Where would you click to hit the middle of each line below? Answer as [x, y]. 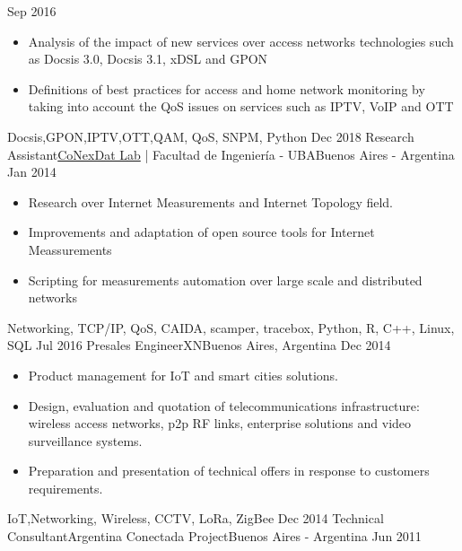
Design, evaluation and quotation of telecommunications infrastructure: [224, 405]
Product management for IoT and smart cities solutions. [183, 375]
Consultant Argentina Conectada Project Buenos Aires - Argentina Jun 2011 [214, 536]
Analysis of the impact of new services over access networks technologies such [241, 41]
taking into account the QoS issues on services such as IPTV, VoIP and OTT [241, 106]
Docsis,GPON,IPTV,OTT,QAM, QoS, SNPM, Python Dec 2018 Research [211, 136]
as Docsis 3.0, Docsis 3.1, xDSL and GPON [148, 59]
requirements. [65, 488]
